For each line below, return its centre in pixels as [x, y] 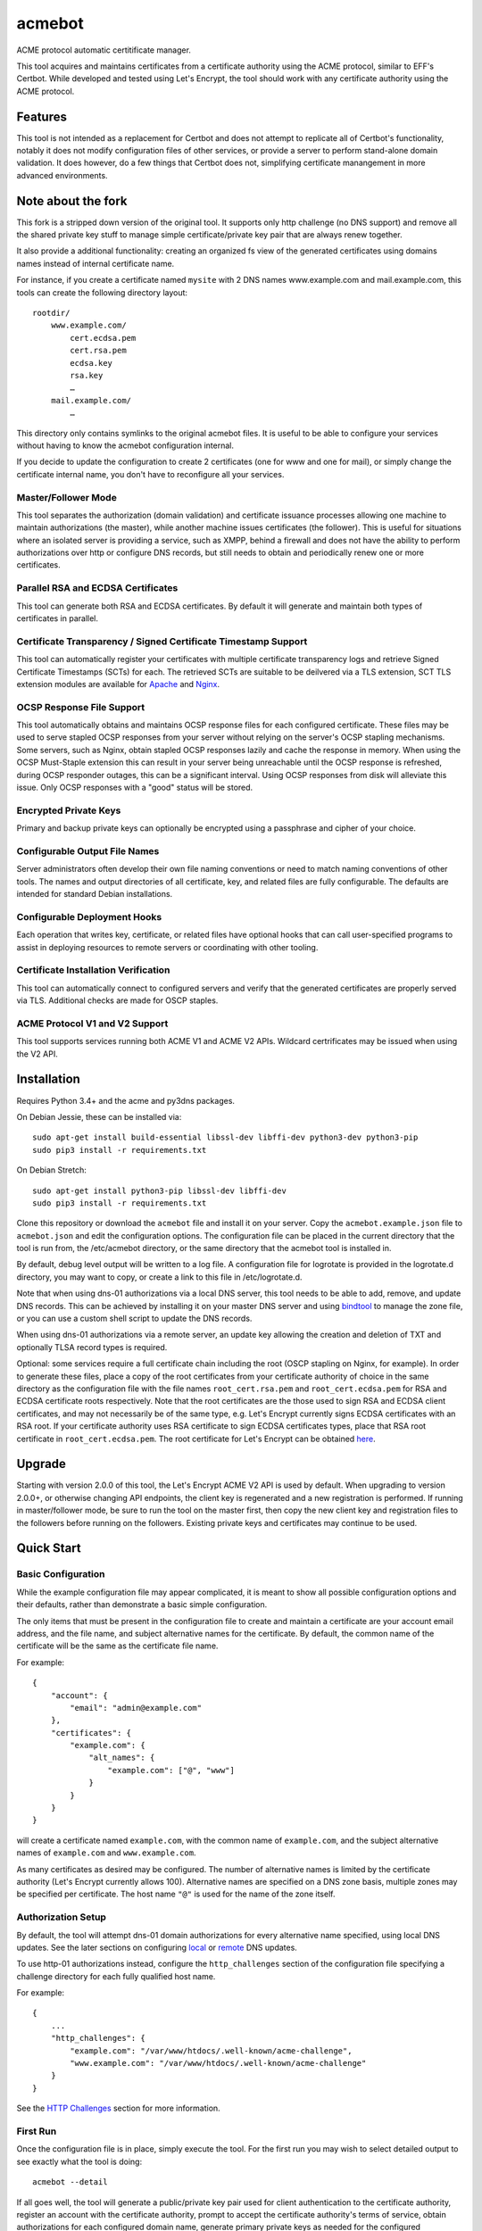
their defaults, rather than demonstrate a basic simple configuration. [142, 1605]
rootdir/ [51, 313]
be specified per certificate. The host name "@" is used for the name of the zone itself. [176, 1894]
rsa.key [87, 375]
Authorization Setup [62, 1917]
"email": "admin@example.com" [136, 1708]
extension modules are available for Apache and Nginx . [118, 684]
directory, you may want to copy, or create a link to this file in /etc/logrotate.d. [159, 1277]
